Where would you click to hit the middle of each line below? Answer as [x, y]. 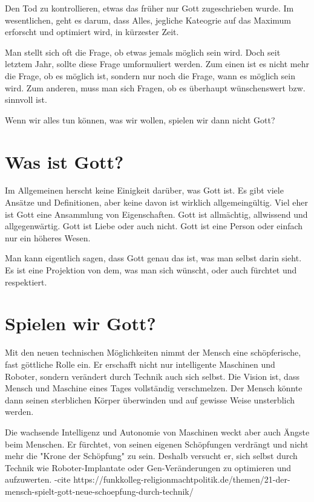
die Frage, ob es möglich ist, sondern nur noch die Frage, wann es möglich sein [150, 75]
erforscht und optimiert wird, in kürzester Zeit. [92, 32]
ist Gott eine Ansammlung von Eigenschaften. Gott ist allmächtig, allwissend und [156, 214]
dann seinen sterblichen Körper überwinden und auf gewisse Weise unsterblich [150, 399]
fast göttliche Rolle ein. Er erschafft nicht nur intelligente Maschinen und [140, 364]
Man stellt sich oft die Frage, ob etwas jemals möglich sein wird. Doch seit [143, 52]
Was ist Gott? [64, 161]
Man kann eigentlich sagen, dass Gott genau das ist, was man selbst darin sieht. [153, 258]
